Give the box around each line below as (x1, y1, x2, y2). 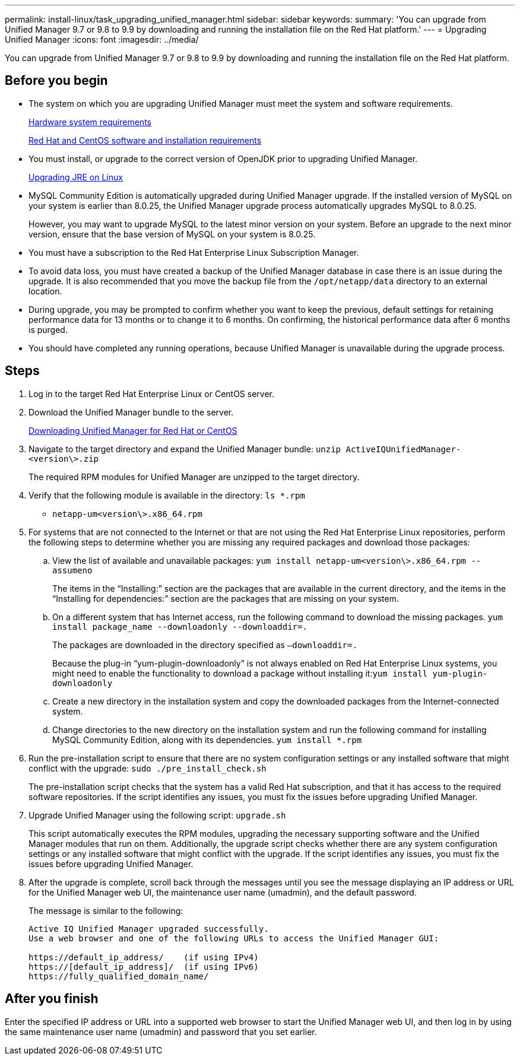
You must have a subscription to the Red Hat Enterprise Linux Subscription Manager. (28, 247, 359, 258)
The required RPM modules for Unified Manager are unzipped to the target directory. (28, 471, 360, 482)
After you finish (5, 991, 99, 1007)
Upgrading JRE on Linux (28, 172, 123, 182)
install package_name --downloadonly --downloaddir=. (52, 621, 307, 631)
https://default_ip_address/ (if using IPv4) (28, 952, 259, 962)
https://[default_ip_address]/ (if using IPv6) (28, 961, 259, 972)
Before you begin (5, 73, 108, 88)
